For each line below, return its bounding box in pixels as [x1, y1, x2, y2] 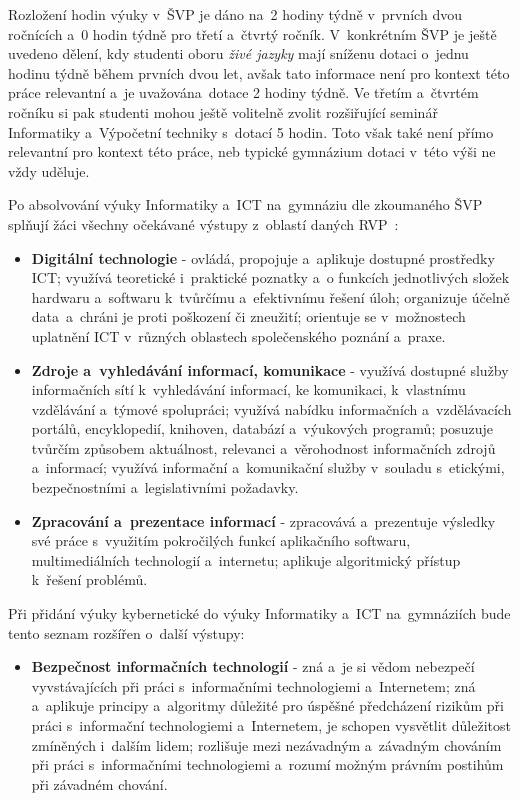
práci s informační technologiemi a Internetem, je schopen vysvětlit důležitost [31, 715, 511, 735]
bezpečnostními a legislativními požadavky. [31, 477, 299, 498]
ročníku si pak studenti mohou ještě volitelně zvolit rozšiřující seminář [8, 101, 438, 122]
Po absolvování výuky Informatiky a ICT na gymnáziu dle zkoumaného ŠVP [8, 194, 483, 215]
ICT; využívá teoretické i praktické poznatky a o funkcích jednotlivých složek [31, 267, 510, 288]
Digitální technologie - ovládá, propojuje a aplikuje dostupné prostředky [31, 247, 495, 268]
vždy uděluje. [8, 160, 90, 181]
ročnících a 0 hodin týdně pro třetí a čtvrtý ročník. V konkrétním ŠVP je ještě [8, 23, 497, 44]
